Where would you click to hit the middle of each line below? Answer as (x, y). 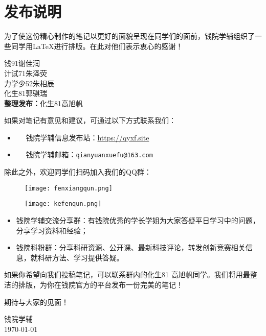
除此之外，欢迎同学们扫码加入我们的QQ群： (78, 172)
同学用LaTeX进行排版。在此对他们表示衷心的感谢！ (97, 46)
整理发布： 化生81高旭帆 (43, 103)
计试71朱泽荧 (26, 73)
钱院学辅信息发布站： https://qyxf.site (87, 137)
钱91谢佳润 (22, 63)
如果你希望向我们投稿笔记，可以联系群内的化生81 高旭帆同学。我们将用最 (127, 274)
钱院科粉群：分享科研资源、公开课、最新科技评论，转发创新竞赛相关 (131, 247)
